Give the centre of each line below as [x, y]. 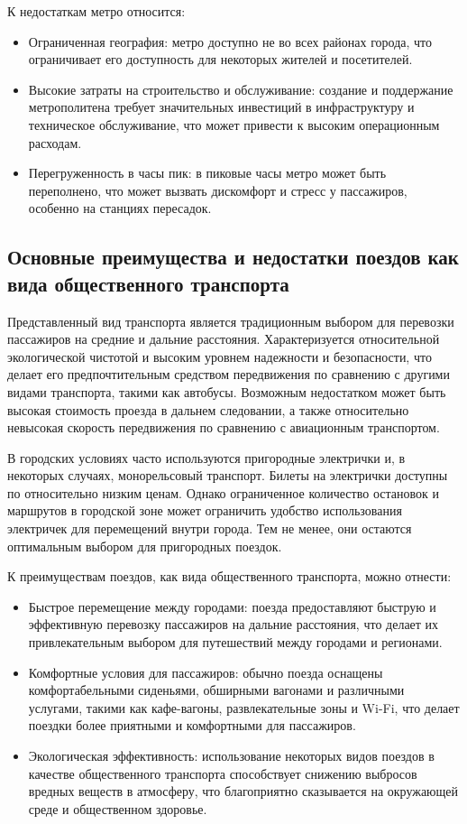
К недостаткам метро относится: [96, 11]
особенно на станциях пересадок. [120, 208]
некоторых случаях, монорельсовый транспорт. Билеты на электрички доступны [228, 475]
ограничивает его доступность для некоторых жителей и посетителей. [220, 59]
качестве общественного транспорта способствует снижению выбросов [223, 773]
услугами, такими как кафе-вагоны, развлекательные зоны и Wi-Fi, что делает [244, 707]
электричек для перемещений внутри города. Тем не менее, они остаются [210, 528]
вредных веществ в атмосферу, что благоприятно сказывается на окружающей [243, 791]
